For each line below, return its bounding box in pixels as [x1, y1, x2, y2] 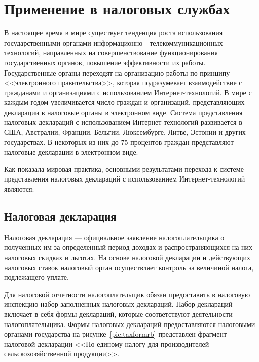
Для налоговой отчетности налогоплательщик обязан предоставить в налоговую [4, 288, 250, 299]
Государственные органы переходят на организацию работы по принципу [4, 67, 230, 78]
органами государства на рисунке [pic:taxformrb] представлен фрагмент [4, 329, 227, 339]
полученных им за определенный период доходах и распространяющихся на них [4, 242, 253, 252]
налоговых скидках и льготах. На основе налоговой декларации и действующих [4, 252, 250, 263]
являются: [4, 184, 34, 194]
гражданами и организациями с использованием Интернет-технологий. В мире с [4, 87, 252, 97]
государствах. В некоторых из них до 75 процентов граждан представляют [4, 136, 234, 147]
